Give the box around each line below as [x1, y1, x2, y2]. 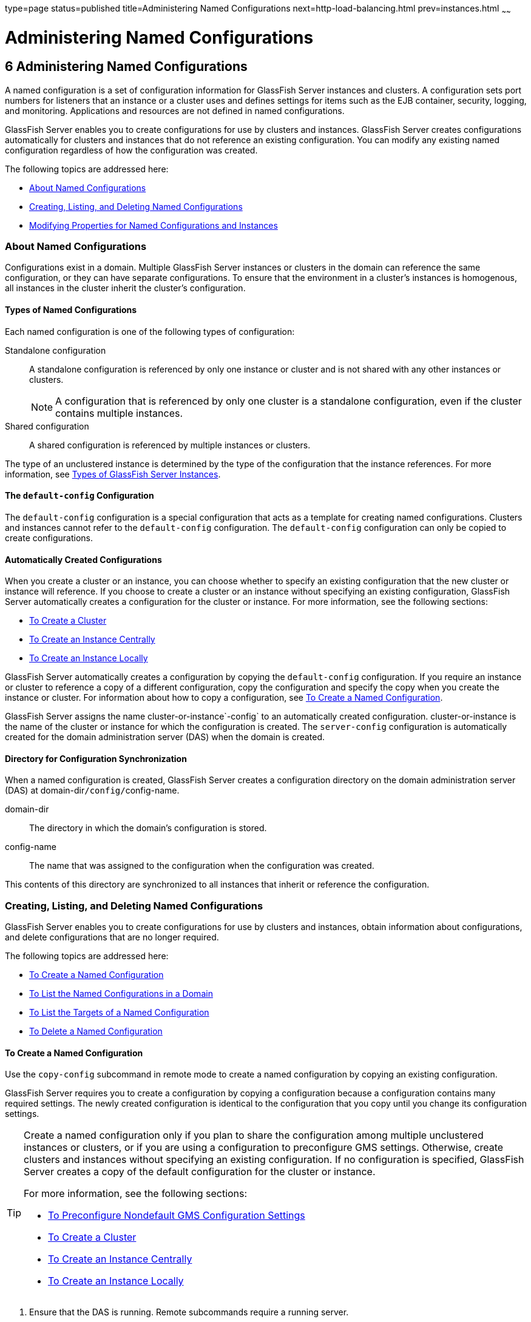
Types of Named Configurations [5, 305, 137, 315]
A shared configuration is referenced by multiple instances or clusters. [29, 439, 311, 450]
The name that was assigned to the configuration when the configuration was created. [29, 860, 374, 871]
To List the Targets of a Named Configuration [29, 1007, 209, 1018]
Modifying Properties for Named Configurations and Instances [29, 220, 278, 231]
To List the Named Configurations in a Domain [29, 988, 213, 999]
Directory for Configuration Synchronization [5, 753, 187, 764]
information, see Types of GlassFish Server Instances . [5, 468, 221, 479]
